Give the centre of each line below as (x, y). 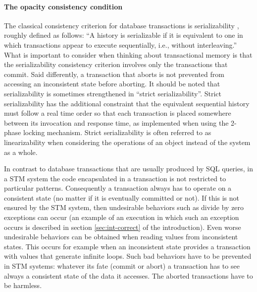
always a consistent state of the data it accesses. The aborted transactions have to (128, 275)
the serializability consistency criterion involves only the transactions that (116, 64)
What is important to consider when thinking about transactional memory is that (128, 54)
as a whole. (21, 152)
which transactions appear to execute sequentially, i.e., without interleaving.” (121, 44)
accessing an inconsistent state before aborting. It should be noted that (112, 84)
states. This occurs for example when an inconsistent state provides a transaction (127, 246)
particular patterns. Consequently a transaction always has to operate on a (118, 188)
